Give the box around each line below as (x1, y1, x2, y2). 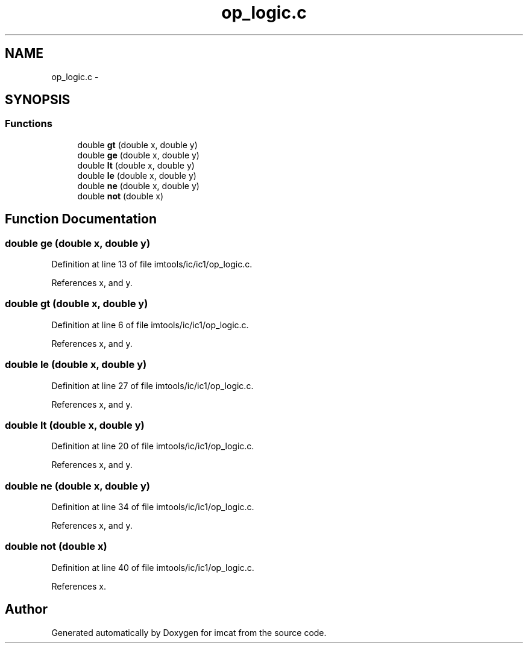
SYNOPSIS (5, 92, 71, 108)
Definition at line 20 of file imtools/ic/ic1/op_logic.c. (51, 441, 254, 452)
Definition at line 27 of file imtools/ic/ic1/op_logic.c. (51, 380, 254, 391)
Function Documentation (5, 211, 157, 227)
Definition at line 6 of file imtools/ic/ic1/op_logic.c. (51, 319, 249, 330)
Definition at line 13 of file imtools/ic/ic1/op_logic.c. (51, 259, 253, 270)
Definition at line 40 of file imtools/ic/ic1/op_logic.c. (51, 562, 254, 573)
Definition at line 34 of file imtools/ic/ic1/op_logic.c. (51, 502, 254, 512)
